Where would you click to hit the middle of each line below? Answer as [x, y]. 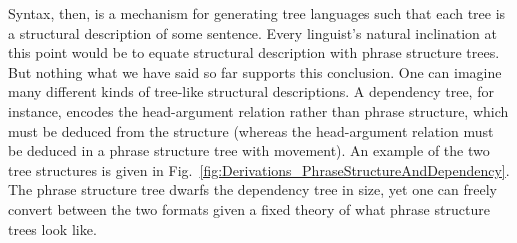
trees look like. [52, 228]
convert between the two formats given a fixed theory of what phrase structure [249, 208]
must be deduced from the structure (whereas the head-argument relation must [251, 130]
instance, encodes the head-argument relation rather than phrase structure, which [258, 110]
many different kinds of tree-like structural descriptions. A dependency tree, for [251, 91]
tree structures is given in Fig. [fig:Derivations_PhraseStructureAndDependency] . [259, 169]
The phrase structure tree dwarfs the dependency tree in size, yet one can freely [252, 189]
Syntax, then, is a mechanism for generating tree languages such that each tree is [257, 13]
